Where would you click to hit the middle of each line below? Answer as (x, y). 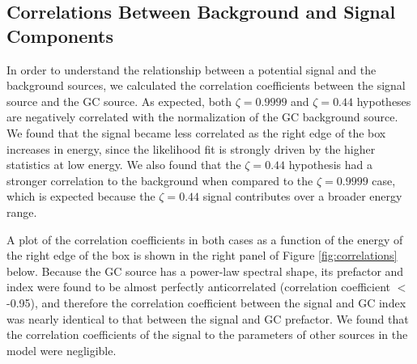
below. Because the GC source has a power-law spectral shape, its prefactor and (205, 271)
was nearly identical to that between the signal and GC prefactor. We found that (208, 318)
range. (22, 212)
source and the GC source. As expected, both (119, 101)
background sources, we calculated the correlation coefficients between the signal (206, 85)
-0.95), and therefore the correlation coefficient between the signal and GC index (206, 302)
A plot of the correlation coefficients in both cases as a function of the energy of (205, 239)
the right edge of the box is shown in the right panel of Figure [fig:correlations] (202, 255)
